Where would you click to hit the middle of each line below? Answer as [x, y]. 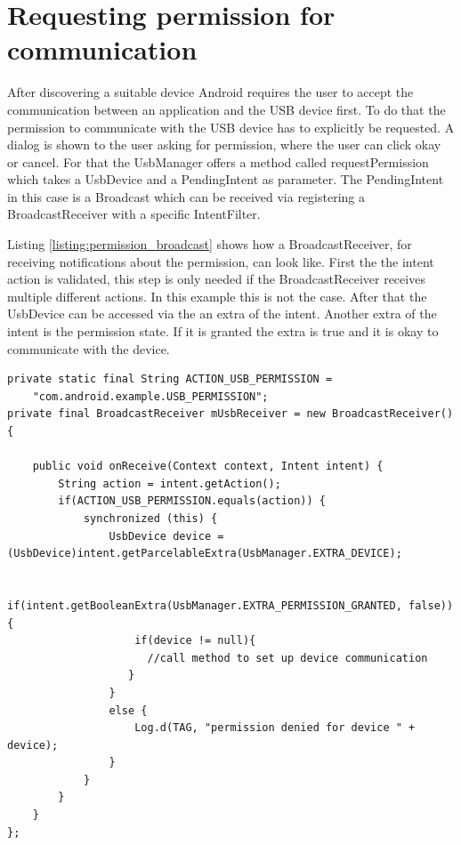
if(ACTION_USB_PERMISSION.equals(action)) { [192, 501]
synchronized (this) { [150, 518]
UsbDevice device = [166, 536]
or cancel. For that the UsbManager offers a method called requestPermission [218, 161]
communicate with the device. [89, 348]
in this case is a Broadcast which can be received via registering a [186, 196]
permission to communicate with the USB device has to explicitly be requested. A [231, 127]
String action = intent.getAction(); [170, 483]
